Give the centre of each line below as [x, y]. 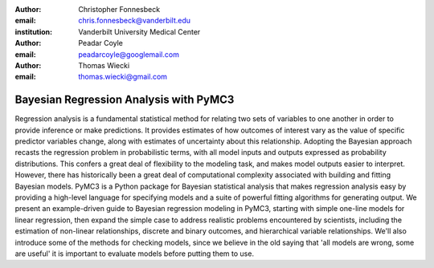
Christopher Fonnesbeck [119, 9]
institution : [34, 31]
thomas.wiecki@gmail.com [123, 77]
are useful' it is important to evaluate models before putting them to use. [135, 254]
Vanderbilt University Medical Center [139, 31]
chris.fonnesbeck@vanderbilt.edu [135, 21]
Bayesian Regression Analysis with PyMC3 [125, 100]
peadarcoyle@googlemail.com [129, 54]
